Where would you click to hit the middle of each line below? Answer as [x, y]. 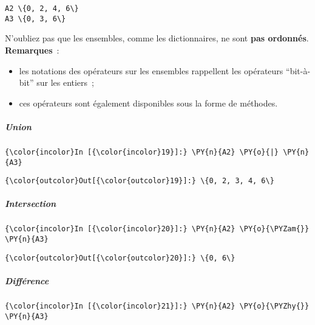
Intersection [31, 204]
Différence [27, 280]
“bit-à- [298, 70]
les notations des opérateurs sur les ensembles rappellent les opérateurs [151, 70]
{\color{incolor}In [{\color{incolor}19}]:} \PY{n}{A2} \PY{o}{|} [142, 152]
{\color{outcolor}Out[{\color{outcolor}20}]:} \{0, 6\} [120, 258]
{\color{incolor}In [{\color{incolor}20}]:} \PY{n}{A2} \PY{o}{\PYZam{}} [157, 229]
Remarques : [32, 50]
